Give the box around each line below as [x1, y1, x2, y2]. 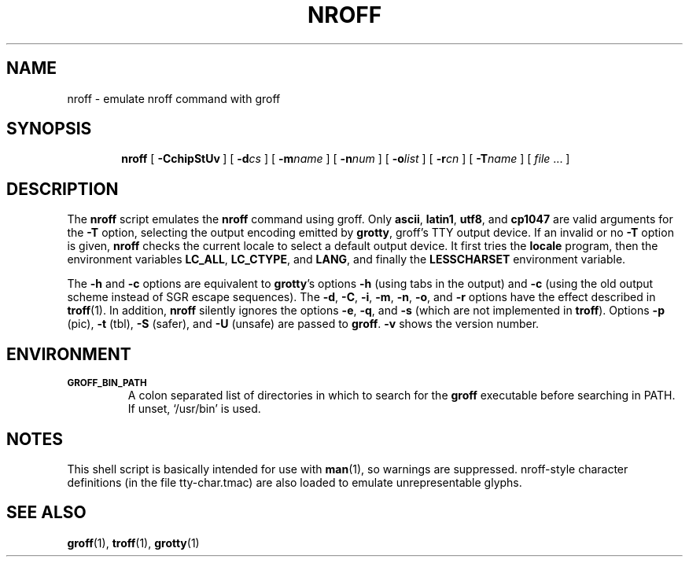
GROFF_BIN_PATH [67, 377, 147, 389]
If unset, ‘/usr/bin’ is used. [127, 402, 261, 416]
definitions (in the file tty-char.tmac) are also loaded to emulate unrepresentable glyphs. [67, 475, 522, 489]
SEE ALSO [6, 502, 87, 523]
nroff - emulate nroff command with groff [67, 91, 281, 105]
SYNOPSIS [6, 119, 92, 139]
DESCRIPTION [6, 178, 119, 199]
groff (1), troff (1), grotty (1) [67, 535, 200, 550]
